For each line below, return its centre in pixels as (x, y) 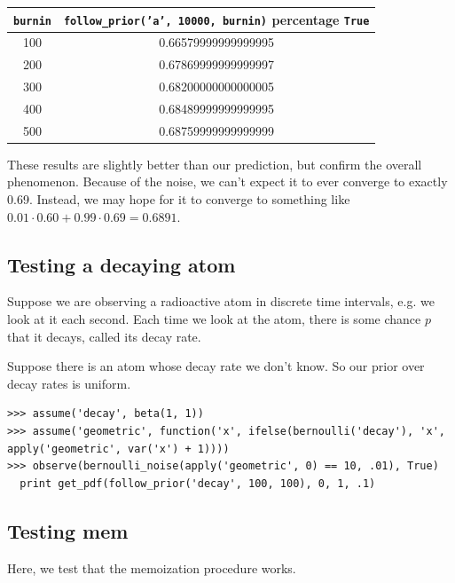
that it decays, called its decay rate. (104, 336)
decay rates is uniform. (69, 383)
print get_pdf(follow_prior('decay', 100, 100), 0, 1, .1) (198, 483)
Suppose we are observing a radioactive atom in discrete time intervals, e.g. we (221, 301)
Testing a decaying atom (122, 264)
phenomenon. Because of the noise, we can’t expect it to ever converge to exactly (227, 181)
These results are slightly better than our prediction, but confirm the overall (215, 164)
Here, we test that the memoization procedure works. (152, 567)
